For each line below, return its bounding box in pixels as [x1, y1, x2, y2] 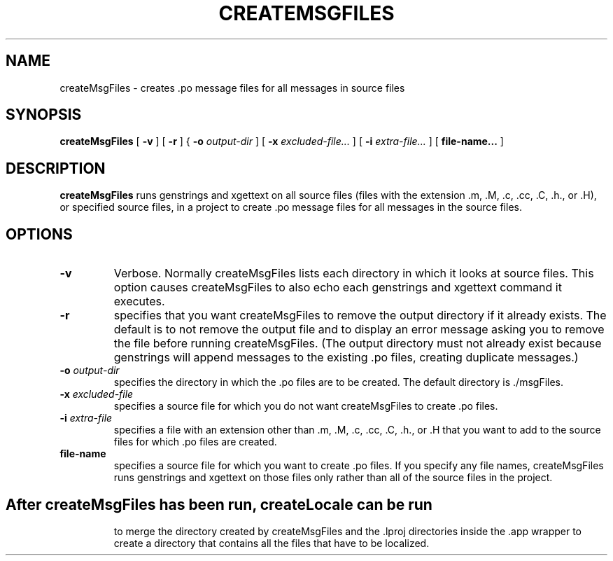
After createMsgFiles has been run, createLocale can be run [6, 495, 432, 513]
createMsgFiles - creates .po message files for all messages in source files [59, 81, 405, 94]
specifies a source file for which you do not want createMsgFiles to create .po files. [113, 400, 498, 413]
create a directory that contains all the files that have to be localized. [113, 536, 430, 549]
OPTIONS [6, 225, 73, 243]
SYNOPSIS [6, 106, 82, 124]
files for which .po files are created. [113, 436, 277, 448]
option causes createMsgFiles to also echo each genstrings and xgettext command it [113, 280, 562, 295]
